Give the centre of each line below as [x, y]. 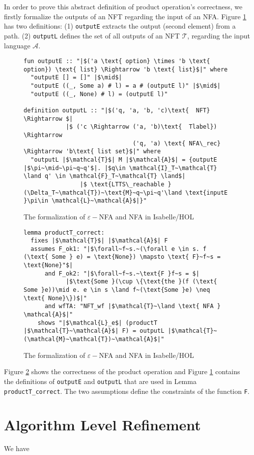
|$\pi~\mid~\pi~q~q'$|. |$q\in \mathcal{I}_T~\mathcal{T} [120, 168]
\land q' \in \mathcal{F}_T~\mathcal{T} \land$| [105, 176]
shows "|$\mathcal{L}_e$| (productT [98, 323]
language [17, 45]
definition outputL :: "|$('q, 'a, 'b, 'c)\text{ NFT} [117, 111]
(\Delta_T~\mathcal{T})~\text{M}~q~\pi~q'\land [103, 192]
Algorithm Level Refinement [102, 425]
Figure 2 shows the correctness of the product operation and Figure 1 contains [122, 371]
